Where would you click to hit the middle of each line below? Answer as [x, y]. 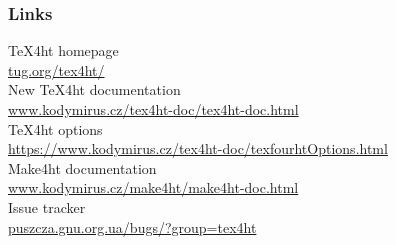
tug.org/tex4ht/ [56, 69]
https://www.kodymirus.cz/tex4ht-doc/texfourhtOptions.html [198, 148]
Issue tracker [47, 206]
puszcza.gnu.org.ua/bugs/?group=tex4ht [132, 226]
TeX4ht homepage [63, 50]
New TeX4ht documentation [94, 89]
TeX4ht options [55, 128]
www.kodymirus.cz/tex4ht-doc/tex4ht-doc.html [153, 109]
